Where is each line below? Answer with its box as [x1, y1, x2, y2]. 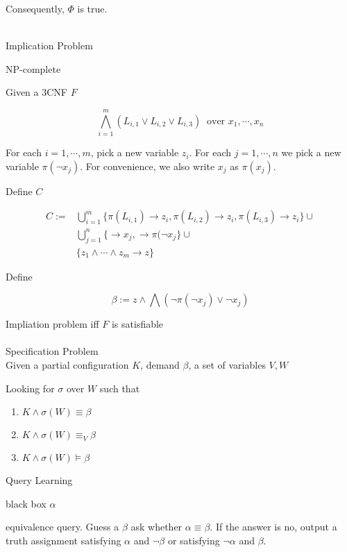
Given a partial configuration [6, 358, 129, 372]
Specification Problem [6, 344, 99, 358]
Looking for [6, 380, 55, 395]
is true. [77, 1, 108, 15]
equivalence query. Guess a [6, 519, 119, 534]
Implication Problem [6, 38, 93, 53]
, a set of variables [188, 358, 266, 372]
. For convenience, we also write [80, 158, 215, 173]
